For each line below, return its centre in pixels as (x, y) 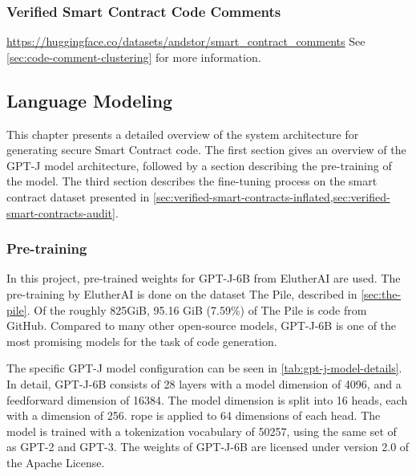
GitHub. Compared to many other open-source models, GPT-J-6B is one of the (202, 325)
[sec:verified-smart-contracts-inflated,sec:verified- (272, 196)
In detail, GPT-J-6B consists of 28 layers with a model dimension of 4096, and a (204, 383)
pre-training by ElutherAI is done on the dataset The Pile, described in (182, 293)
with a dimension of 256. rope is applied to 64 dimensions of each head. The (194, 415)
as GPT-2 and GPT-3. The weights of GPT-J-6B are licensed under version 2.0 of (208, 447)
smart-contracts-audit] (61, 212)
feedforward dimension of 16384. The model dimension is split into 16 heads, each (207, 399)
